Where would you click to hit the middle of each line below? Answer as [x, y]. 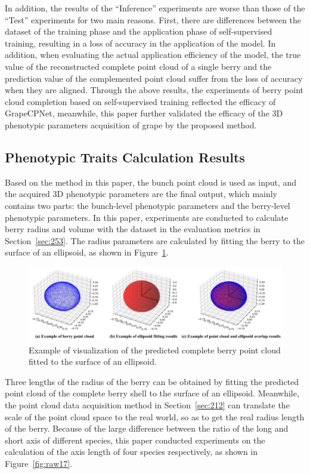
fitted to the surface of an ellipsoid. [93, 361]
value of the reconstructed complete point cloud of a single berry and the [138, 66]
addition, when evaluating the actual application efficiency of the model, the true [153, 55]
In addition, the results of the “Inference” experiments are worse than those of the [155, 8]
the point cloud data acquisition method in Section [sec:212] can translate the [147, 404]
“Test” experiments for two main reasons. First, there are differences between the [153, 19]
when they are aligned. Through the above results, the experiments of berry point [154, 90]
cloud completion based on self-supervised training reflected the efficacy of [140, 101]
